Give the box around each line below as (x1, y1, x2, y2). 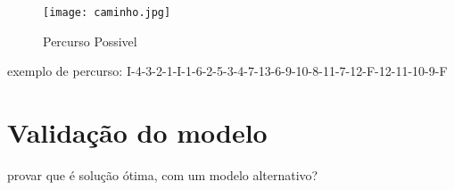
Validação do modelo (7, 114, 268, 151)
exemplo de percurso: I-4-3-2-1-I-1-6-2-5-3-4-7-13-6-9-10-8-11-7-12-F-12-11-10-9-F (7, 62, 448, 80)
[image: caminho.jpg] (43, 6, 171, 19)
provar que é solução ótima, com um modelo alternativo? (7, 165, 318, 184)
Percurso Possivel (43, 31, 137, 50)
